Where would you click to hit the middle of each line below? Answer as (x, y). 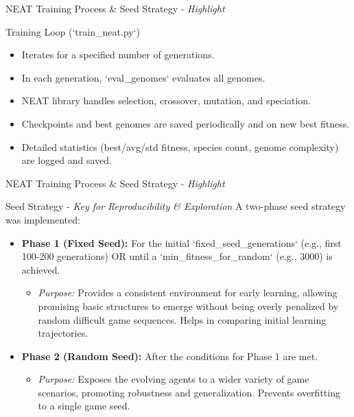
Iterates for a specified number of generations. (118, 55)
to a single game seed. (84, 406)
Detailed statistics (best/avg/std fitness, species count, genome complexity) (180, 146)
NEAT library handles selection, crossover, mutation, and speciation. (166, 100)
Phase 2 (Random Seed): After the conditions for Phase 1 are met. (170, 356)
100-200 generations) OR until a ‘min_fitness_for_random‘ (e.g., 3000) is (177, 256)
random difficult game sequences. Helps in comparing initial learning (182, 319)
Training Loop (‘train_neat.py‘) (73, 31)
